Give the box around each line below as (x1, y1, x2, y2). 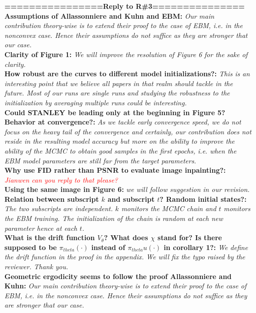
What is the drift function (4, 232, 95, 243)
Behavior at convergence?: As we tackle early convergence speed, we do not (4, 117, 241, 127)
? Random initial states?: (160, 193, 247, 204)
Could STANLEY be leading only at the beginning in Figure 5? (4, 107, 225, 117)
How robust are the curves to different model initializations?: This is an (4, 68, 250, 79)
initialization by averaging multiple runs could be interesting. (4, 97, 187, 107)
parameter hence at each (4, 222, 77, 233)
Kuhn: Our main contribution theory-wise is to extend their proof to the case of (4, 281, 247, 291)
